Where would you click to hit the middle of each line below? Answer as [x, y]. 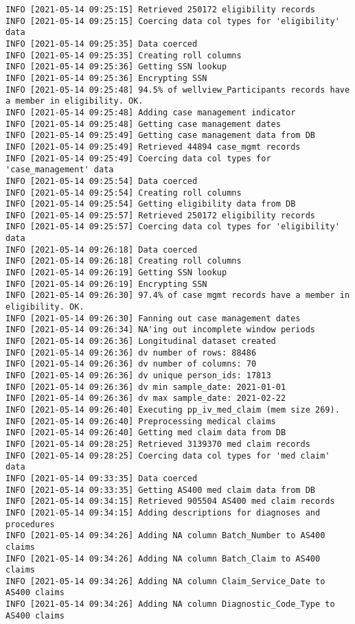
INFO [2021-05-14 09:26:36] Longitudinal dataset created [141, 342]
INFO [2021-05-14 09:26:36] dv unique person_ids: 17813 [138, 375]
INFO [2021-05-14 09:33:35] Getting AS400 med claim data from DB [161, 490]
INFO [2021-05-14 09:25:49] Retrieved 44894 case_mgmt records [153, 147]
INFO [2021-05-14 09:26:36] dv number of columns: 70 [131, 364]
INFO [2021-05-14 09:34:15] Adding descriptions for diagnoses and [163, 512]
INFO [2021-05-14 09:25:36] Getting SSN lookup [116, 67]
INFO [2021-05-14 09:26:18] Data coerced [102, 250]
